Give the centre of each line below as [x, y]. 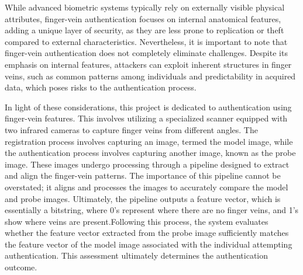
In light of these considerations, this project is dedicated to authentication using [148, 107]
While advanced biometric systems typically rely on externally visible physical [145, 7]
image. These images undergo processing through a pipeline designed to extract [147, 164]
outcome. [21, 267]
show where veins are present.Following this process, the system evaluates [137, 221]
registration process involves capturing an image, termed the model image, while [149, 141]
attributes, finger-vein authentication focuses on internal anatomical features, [143, 18]
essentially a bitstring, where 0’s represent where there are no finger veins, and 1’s [152, 210]
